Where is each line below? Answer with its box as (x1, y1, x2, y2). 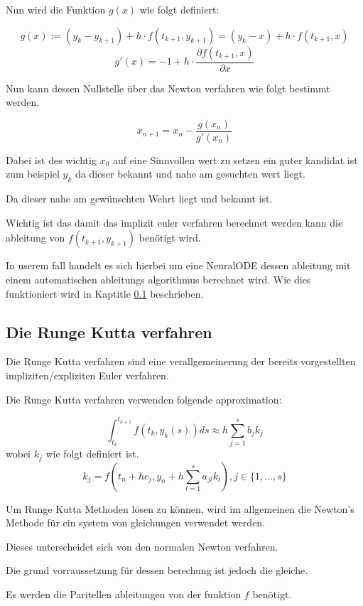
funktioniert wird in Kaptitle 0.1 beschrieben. (6, 286, 204, 301)
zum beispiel (6, 166, 60, 181)
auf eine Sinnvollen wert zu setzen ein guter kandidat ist (112, 152, 358, 167)
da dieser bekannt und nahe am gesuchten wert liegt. (75, 166, 305, 181)
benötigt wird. (139, 230, 201, 245)
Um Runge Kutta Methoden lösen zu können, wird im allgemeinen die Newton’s (6, 501, 354, 516)
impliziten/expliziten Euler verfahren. (6, 368, 169, 383)
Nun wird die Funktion (6, 2, 106, 16)
